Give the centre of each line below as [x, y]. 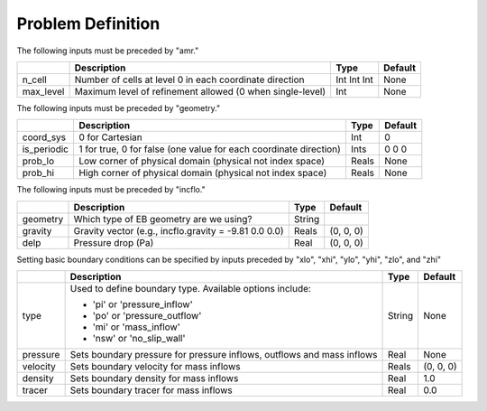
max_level [43, 91]
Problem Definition [88, 23]
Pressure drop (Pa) [114, 242]
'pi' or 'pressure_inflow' [142, 304]
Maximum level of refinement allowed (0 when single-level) [200, 91]
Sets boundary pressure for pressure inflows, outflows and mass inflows [224, 355]
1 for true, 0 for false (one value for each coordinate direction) [210, 149]
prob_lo [38, 161]
